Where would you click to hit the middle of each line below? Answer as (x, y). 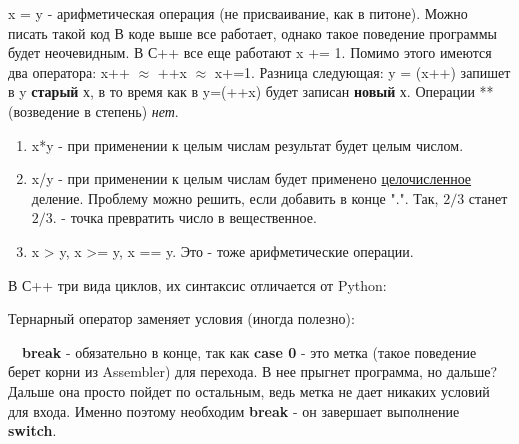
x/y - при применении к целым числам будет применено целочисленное (251, 178)
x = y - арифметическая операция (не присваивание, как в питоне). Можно (238, 13)
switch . (32, 430)
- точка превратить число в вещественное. (189, 217)
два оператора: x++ (69, 71)
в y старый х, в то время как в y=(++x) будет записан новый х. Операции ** (251, 91)
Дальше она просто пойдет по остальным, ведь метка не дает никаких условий (249, 390)
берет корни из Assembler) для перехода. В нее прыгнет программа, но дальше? (253, 371)
